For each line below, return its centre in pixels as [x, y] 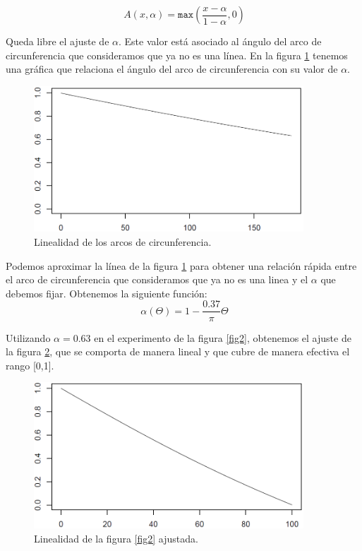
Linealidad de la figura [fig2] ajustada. [116, 538]
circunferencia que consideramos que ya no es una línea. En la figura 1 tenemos [177, 55]
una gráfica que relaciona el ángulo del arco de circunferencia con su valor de [172, 69]
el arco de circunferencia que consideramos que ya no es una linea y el [157, 279]
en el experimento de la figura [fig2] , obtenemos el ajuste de [223, 337]
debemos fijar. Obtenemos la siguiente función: [107, 293]
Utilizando [28, 337]
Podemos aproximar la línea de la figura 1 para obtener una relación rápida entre [181, 265]
